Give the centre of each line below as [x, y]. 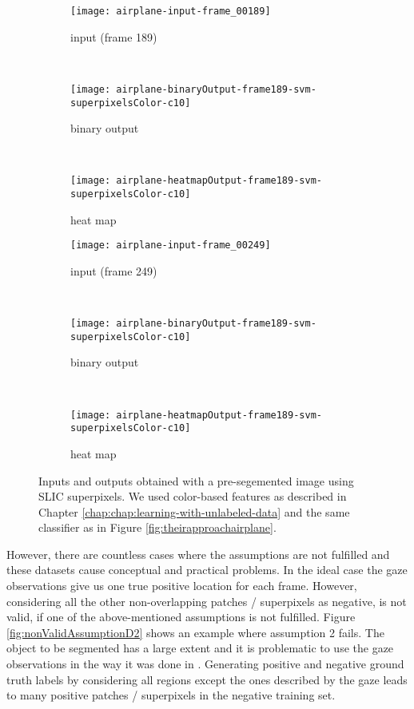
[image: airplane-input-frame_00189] [171, 11]
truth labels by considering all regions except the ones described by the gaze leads [207, 679]
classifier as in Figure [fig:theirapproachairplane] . [157, 527]
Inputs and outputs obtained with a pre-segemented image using [196, 480]
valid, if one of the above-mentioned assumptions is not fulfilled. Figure [181, 617]
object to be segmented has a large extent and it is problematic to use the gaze [200, 648]
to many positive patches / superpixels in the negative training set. [171, 695]
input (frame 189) [114, 36]
